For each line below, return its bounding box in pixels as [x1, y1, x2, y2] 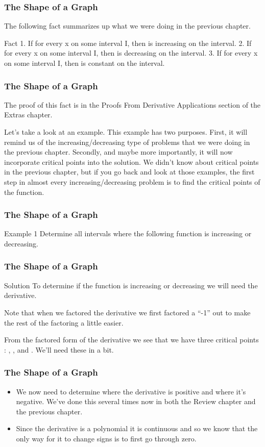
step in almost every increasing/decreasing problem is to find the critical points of [4, 176, 260, 187]
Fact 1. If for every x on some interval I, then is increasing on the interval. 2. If [4, 37, 252, 48]
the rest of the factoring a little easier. [4, 317, 124, 328]
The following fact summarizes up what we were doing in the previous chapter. [4, 20, 251, 31]
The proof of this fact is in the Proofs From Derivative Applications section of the [4, 99, 261, 110]
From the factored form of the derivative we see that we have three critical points [4, 334, 259, 345]
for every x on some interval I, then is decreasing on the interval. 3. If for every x [4, 47, 258, 58]
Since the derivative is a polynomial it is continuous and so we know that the [16, 423, 258, 434]
